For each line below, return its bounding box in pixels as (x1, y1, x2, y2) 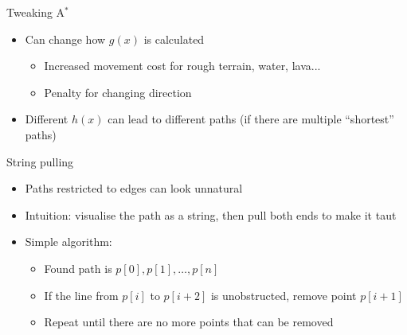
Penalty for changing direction (44, 84, 192, 100)
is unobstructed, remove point (210, 286, 357, 303)
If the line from (44, 286, 119, 303)
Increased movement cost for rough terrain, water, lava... (44, 57, 321, 74)
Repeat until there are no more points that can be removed (44, 314, 334, 330)
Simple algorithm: (25, 233, 112, 250)
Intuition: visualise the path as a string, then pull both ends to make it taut (25, 206, 397, 223)
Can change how (25, 30, 106, 47)
